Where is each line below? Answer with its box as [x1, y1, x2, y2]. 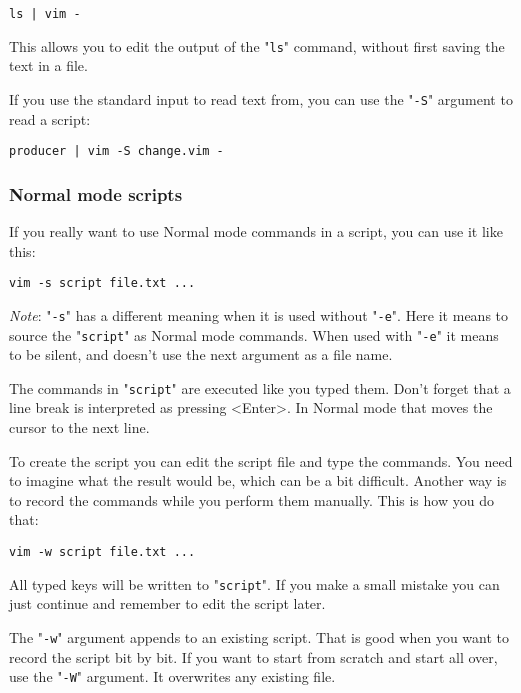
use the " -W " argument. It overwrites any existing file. [9, 666, 336, 687]
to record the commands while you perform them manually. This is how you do [9, 489, 494, 510]
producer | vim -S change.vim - [9, 144, 224, 159]
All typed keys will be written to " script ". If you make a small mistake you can [9, 573, 500, 594]
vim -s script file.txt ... [9, 276, 196, 291]
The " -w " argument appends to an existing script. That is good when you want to [9, 626, 510, 647]
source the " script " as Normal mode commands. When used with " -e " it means [9, 324, 499, 345]
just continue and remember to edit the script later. [9, 593, 326, 614]
